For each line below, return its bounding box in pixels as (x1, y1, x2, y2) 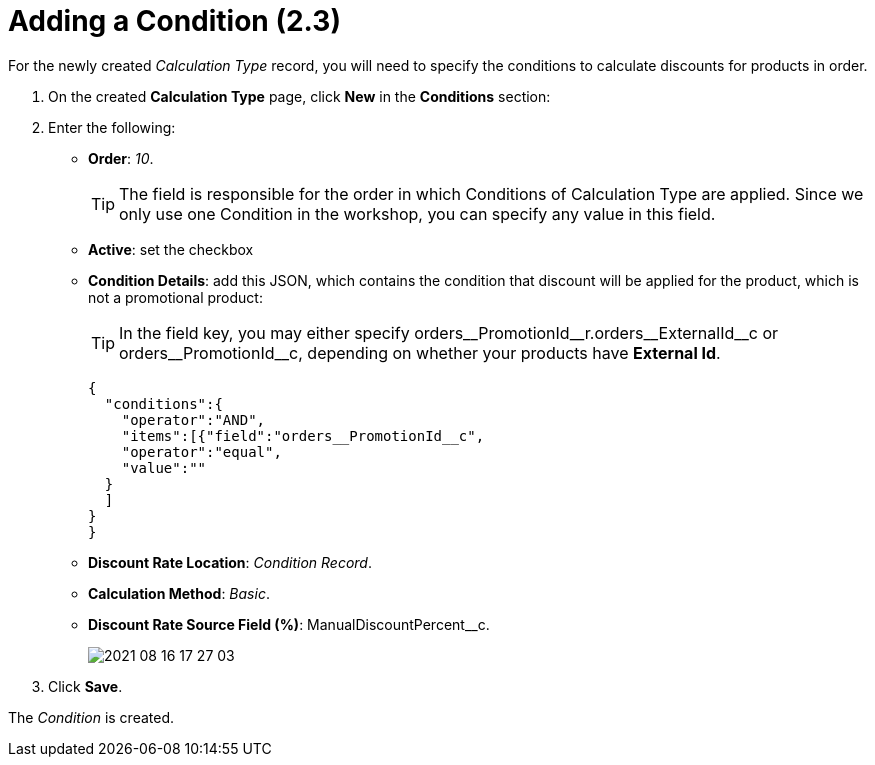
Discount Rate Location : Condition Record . (88, 553, 372, 571)
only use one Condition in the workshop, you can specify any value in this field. (119, 203, 716, 224)
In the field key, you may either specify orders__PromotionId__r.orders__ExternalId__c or (119, 322, 779, 343)
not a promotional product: (88, 288, 263, 306)
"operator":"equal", (121, 443, 282, 460)
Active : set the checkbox (88, 240, 254, 258)
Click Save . (48, 677, 123, 695)
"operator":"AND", (121, 411, 266, 428)
